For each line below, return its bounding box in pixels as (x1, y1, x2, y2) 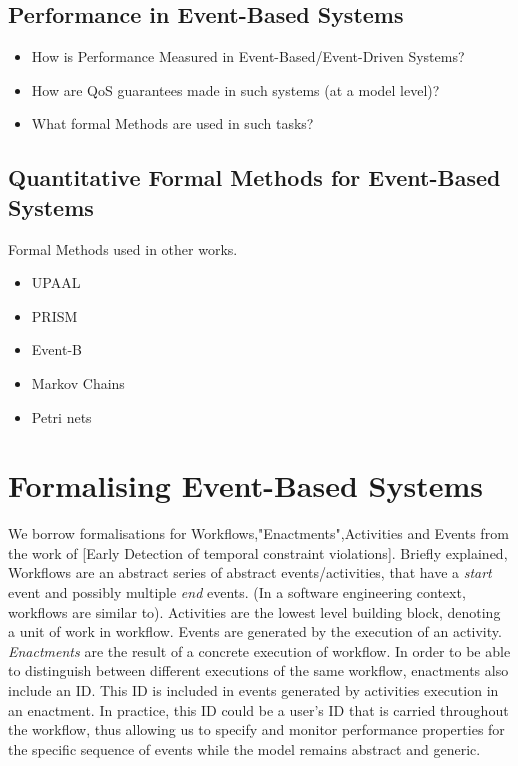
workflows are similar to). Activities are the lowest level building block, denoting (8, 601, 501, 622)
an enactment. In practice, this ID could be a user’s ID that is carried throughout (8, 699, 509, 720)
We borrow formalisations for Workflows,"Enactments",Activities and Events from (8, 523, 509, 544)
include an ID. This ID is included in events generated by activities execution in (8, 680, 499, 701)
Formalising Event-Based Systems (8, 465, 483, 506)
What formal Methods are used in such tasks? (31, 113, 314, 134)
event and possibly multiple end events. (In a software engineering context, (8, 582, 466, 603)
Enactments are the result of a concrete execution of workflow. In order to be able (8, 640, 511, 661)
